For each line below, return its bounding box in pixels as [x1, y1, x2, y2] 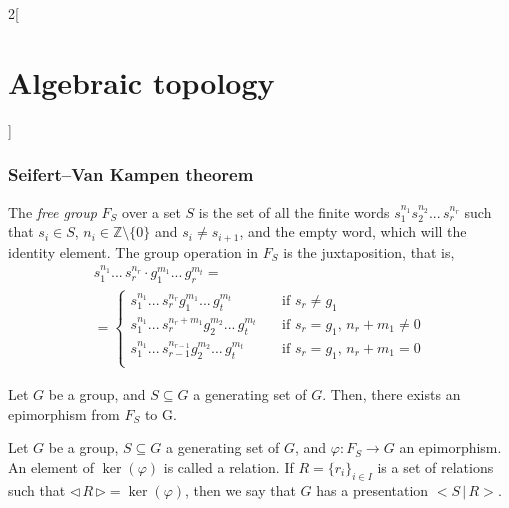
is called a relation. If [163, 456, 294, 477]
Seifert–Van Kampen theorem [8, 162, 254, 187]
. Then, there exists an [322, 383, 461, 404]
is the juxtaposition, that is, [283, 241, 455, 262]
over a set [122, 201, 181, 222]
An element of [8, 456, 94, 477]
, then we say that [185, 479, 296, 500]
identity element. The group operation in [8, 241, 259, 262]
